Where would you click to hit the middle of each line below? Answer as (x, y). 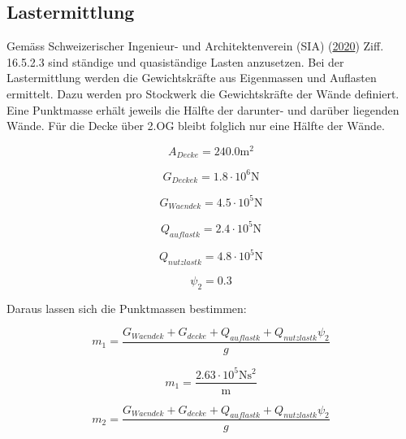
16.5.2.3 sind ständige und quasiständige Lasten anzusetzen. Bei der (175, 61)
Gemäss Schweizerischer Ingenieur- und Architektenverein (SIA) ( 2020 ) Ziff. (195, 46)
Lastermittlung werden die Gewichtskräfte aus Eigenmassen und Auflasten (192, 78)
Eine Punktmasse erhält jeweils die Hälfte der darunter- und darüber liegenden (203, 109)
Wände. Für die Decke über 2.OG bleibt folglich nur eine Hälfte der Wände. (196, 126)
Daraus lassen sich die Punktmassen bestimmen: (127, 308)
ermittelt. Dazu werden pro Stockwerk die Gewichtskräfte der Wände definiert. (203, 93)
